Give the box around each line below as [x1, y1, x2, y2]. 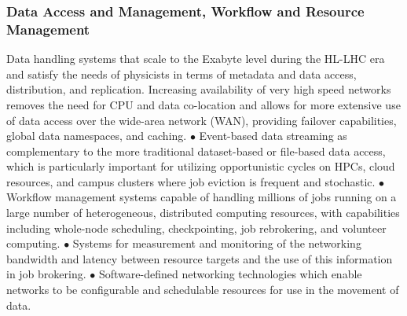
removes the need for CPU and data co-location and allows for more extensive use [6, 96, 401, 112]
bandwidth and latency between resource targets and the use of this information [6, 250, 393, 266]
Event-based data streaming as [199, 127, 347, 144]
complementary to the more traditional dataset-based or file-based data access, [6, 142, 386, 159]
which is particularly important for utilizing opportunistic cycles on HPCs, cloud [6, 158, 395, 175]
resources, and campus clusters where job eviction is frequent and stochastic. [6, 173, 376, 189]
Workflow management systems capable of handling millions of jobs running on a [6, 189, 397, 205]
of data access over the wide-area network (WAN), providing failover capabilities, [6, 112, 397, 128]
